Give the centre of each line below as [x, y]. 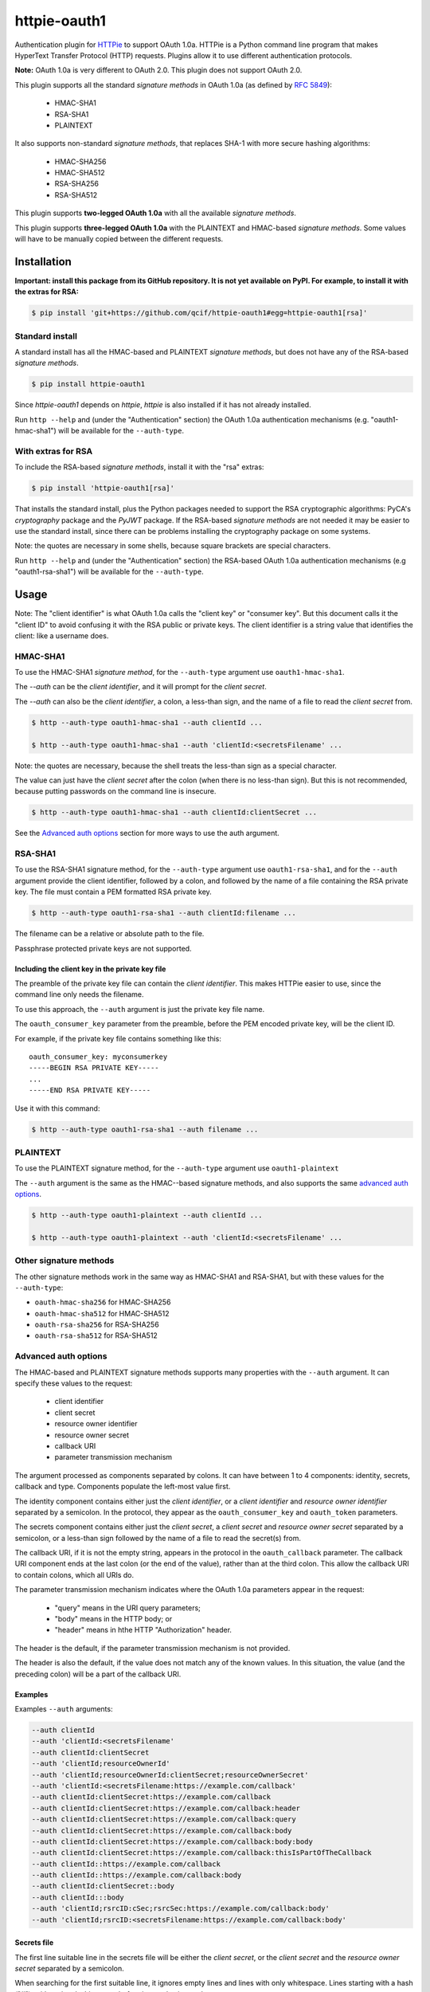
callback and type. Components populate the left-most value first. [123, 1487]
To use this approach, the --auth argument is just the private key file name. [140, 1009]
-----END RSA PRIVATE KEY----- [90, 1090]
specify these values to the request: [74, 1383]
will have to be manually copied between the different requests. [119, 239]
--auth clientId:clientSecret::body [103, 1886]
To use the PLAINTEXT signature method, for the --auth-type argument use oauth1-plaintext [177, 1168]
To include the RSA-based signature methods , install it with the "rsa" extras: [139, 467]
